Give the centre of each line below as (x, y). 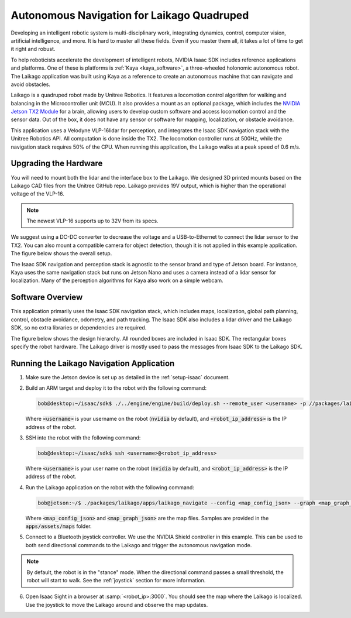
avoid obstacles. (31, 84)
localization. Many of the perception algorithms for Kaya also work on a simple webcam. (117, 280)
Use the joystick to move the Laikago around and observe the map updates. (117, 605)
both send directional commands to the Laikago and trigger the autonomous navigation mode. (139, 545)
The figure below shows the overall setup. (61, 253)
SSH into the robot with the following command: (83, 437)
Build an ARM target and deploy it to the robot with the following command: (116, 388)
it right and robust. (33, 49)
